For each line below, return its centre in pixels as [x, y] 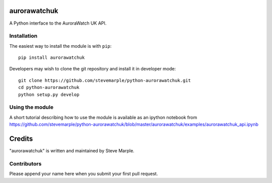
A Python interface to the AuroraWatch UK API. [58, 23]
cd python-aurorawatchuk [49, 87]
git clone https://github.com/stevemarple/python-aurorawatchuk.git [105, 80]
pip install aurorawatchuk [52, 58]
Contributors [25, 163]
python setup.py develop [49, 95]
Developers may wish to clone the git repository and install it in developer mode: [93, 69]
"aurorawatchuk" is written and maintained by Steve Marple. [72, 151]
